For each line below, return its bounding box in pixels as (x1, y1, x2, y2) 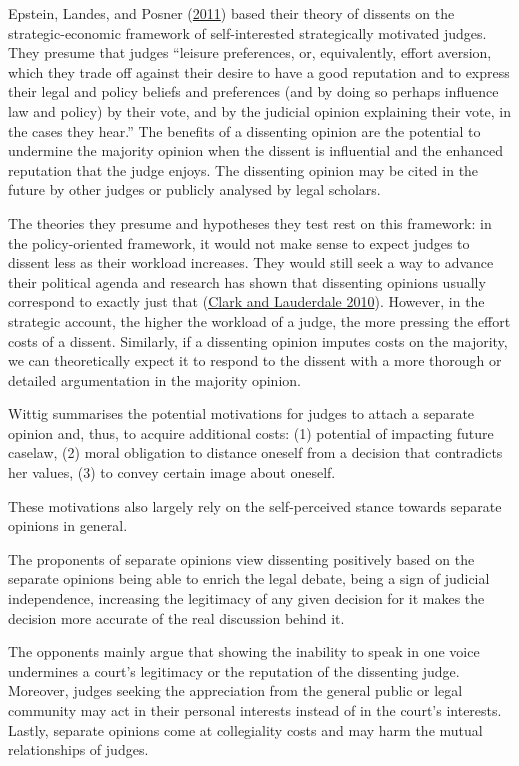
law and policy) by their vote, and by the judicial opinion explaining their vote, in (8, 100, 511, 121)
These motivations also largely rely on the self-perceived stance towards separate (8, 495, 502, 516)
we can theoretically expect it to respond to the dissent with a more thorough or (8, 350, 502, 371)
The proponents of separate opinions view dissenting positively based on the (8, 548, 475, 569)
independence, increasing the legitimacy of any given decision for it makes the (8, 588, 485, 609)
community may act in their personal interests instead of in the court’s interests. (8, 700, 502, 720)
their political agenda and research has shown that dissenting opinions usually (8, 271, 486, 292)
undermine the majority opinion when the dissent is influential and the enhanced (8, 140, 504, 161)
